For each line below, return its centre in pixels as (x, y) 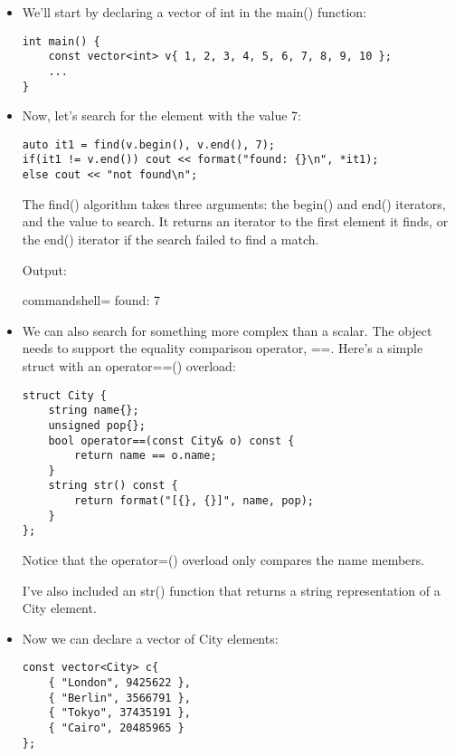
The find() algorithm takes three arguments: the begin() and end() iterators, (234, 203)
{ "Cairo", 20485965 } (116, 728)
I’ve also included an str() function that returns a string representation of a (231, 590)
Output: (44, 269)
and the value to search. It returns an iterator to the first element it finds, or (235, 221)
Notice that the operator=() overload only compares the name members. (223, 560)
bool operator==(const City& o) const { (171, 440)
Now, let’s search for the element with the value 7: (161, 115)
